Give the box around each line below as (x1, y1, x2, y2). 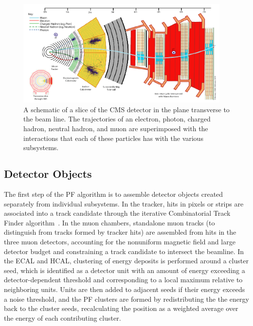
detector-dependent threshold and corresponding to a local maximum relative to (4, 275, 243, 285)
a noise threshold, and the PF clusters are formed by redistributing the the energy (4, 293, 249, 304)
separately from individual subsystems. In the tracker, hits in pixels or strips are (4, 198, 244, 208)
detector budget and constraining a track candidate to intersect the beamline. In (4, 246, 244, 256)
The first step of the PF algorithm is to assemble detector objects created (4, 189, 223, 199)
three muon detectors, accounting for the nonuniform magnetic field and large (4, 237, 235, 247)
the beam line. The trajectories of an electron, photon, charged (23, 114, 211, 124)
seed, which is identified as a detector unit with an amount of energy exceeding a (4, 265, 245, 275)
